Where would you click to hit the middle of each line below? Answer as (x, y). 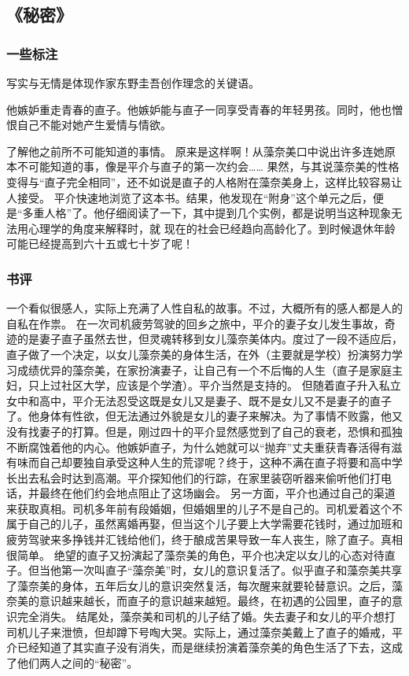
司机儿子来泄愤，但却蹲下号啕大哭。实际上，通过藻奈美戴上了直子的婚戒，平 (204, 632)
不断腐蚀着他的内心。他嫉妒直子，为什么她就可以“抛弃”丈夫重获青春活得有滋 (204, 447)
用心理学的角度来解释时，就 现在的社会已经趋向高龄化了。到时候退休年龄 (206, 228)
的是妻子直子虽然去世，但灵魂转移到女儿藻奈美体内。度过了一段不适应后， (210, 339)
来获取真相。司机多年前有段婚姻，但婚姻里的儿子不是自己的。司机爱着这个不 (204, 508)
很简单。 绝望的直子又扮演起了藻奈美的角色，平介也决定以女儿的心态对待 (195, 554)
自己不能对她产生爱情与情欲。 (94, 125)
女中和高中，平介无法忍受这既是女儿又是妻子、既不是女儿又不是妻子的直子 (199, 400)
